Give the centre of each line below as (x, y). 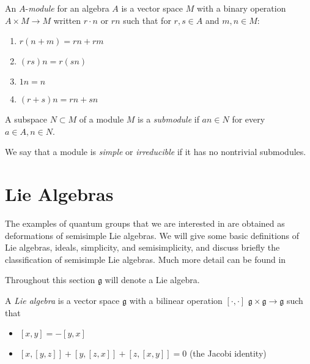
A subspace (26, 119)
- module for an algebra (67, 8)
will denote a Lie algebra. (152, 280)
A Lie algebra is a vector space (62, 301)
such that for (147, 20)
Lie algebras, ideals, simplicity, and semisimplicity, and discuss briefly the (142, 247)
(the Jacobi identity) (228, 353)
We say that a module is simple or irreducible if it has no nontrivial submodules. (156, 152)
